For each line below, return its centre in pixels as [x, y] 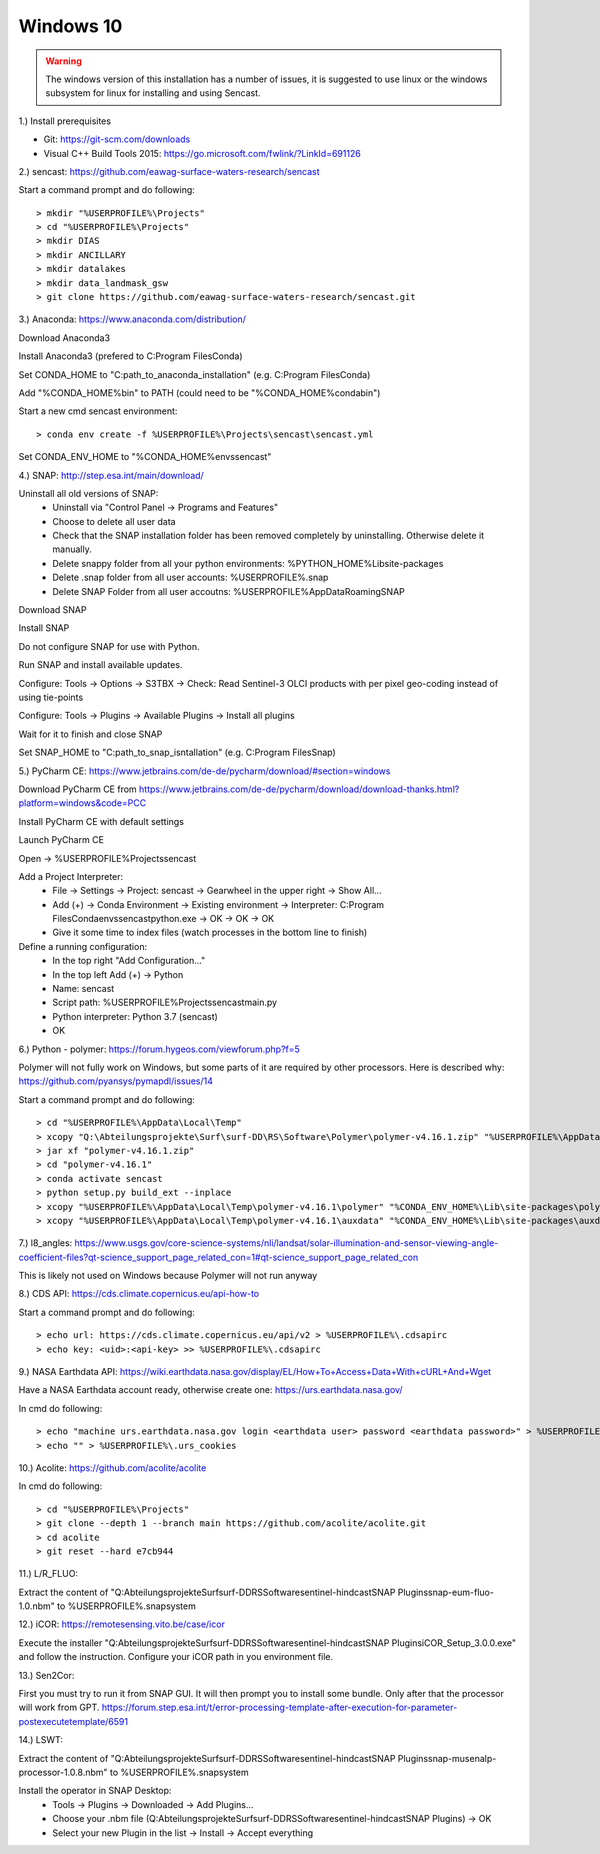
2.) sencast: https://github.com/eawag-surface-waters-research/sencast [169, 171]
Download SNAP [52, 610]
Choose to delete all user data [114, 521]
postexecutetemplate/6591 [73, 1721]
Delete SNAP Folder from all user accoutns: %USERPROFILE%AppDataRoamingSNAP [228, 591]
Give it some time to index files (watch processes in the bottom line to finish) [210, 932]
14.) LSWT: [41, 1740]
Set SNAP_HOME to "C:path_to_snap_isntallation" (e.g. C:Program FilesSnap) [177, 752]
